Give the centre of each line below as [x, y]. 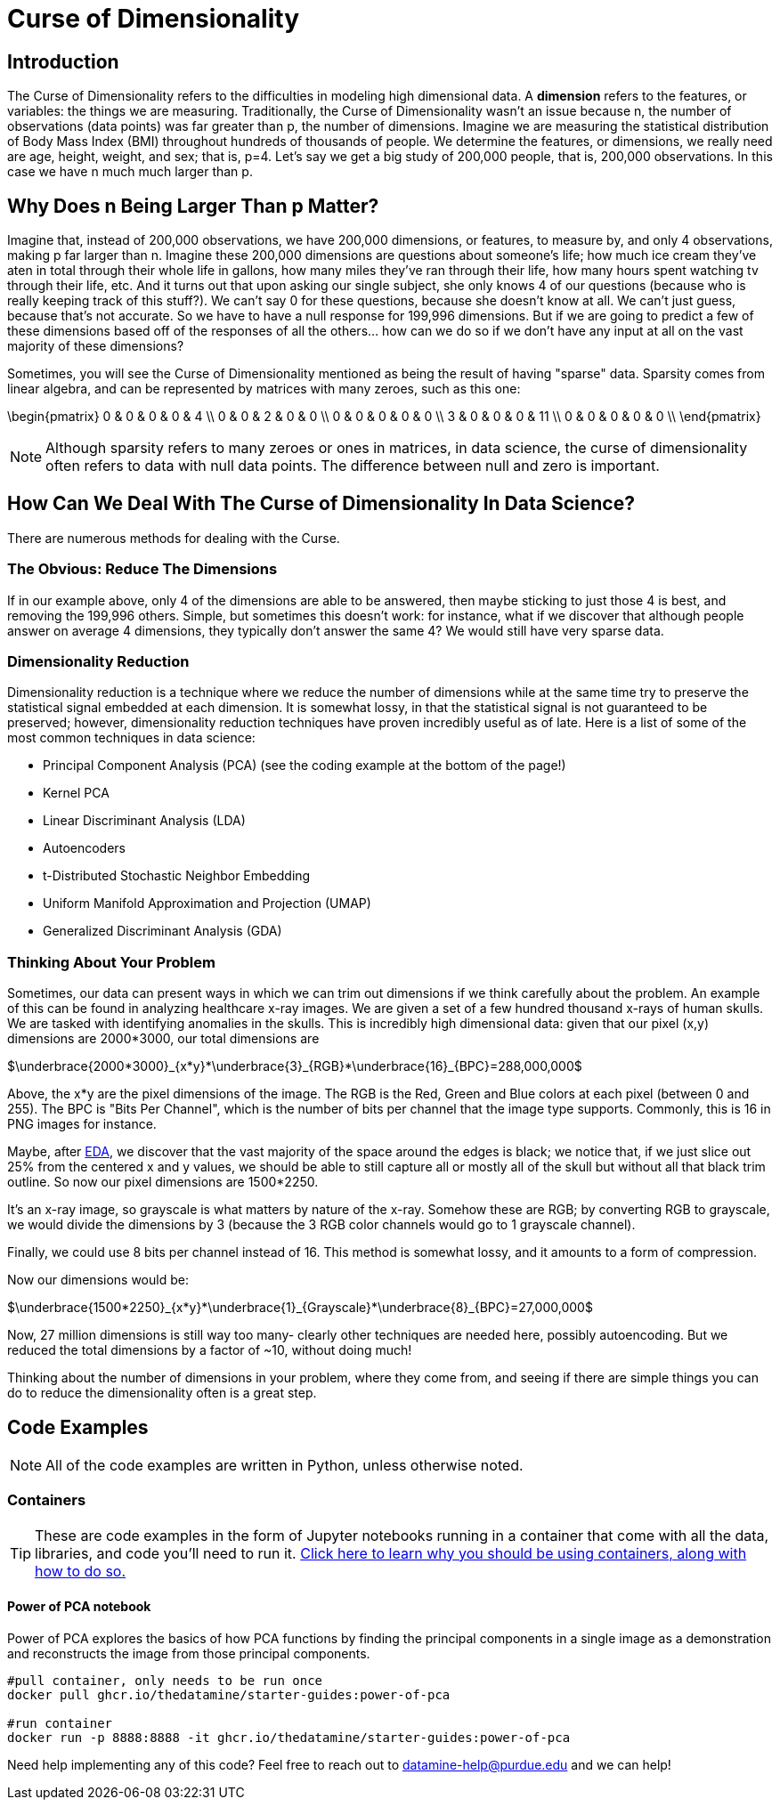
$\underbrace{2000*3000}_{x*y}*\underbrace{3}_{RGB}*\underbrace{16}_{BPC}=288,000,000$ [295, 1066]
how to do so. [81, 1571]
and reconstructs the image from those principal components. [189, 1653]
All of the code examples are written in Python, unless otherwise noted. [284, 1465]
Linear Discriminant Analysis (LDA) [144, 821]
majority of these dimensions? [96, 346]
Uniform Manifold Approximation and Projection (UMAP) [207, 903]
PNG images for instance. [82, 1124]
